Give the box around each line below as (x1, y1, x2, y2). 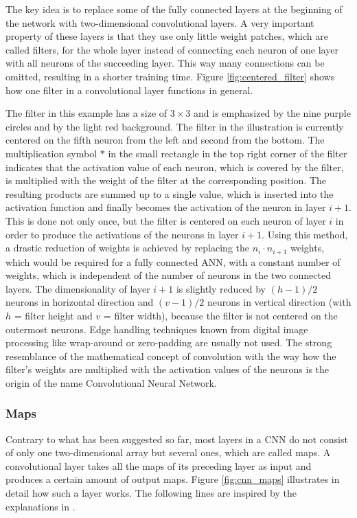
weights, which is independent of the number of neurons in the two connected (5, 268, 331, 282)
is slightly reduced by (176, 281, 266, 295)
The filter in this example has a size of (5, 106, 168, 120)
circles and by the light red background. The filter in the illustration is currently (5, 119, 344, 133)
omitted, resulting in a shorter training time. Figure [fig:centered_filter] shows (5, 69, 335, 83)
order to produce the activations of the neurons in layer (5, 227, 239, 241)
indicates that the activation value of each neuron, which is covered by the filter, (5, 159, 344, 174)
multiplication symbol (5, 146, 97, 160)
